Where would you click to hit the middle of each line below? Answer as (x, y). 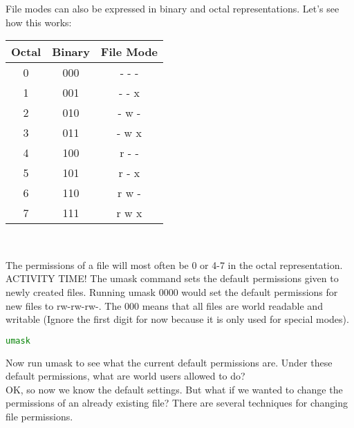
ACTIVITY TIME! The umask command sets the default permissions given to (172, 278)
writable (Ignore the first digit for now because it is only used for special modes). (177, 319)
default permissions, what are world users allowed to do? (125, 376)
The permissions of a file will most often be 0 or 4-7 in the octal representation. (174, 264)
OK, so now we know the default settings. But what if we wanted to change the (174, 389)
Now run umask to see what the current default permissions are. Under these (169, 362)
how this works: (39, 22)
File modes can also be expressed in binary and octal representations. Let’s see (173, 8)
